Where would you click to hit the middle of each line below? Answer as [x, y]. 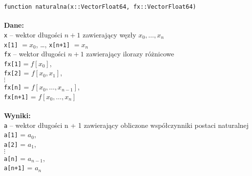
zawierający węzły [109, 34]
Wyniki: [17, 115]
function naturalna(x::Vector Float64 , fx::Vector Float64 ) [100, 7]
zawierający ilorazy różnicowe [130, 54]
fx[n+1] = [20, 96]
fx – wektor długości [35, 54]
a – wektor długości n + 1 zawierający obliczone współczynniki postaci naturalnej [126, 125]
